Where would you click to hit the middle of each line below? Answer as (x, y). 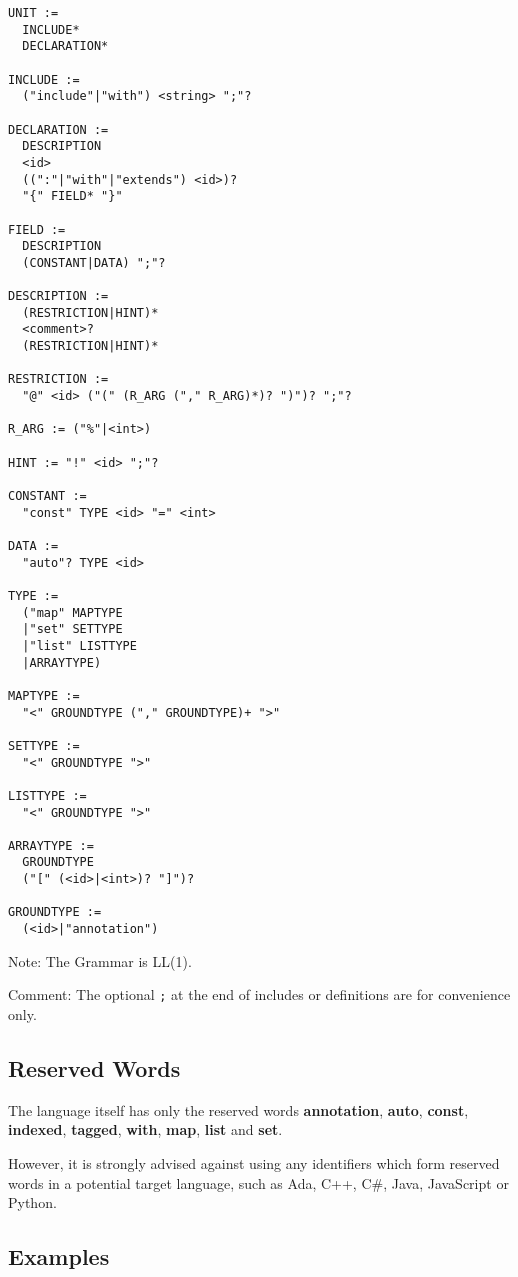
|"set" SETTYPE (72, 629)
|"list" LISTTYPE (79, 645)
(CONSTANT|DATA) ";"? (94, 262)
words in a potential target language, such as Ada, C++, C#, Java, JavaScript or (258, 1182)
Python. (32, 1202)
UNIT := (33, 13)
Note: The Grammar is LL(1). (100, 960)
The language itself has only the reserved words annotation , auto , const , (238, 1109)
